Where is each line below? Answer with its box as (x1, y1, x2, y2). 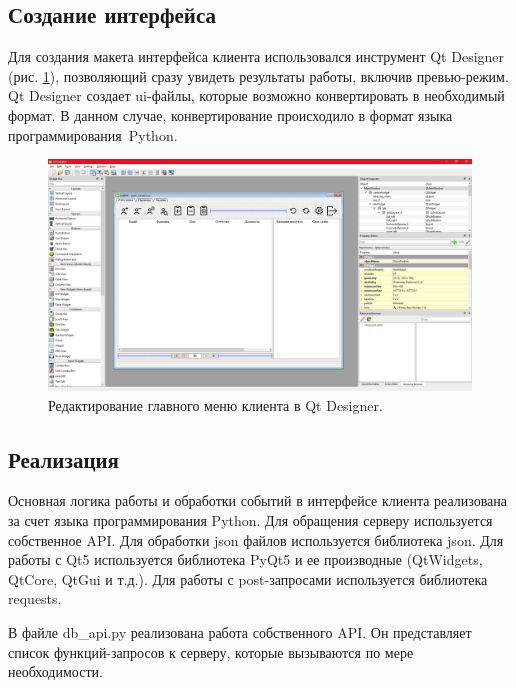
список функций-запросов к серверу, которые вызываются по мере (8, 641, 414, 662)
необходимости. (8, 661, 103, 682)
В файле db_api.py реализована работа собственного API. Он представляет (8, 622, 472, 642)
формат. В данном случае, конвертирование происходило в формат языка (8, 104, 453, 125)
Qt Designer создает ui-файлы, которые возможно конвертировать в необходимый (8, 85, 505, 106)
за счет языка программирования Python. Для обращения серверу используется (8, 510, 493, 531)
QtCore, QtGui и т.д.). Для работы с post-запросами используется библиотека (8, 568, 488, 589)
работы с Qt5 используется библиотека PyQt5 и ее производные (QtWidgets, (8, 549, 483, 570)
